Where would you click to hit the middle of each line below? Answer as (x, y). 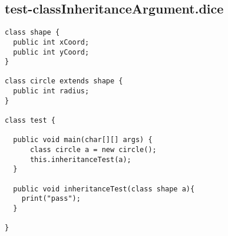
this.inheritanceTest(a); (80, 159)
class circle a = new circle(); (93, 150)
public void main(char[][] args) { (83, 140)
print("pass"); (51, 199)
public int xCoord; (51, 42)
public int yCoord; (51, 52)
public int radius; (51, 91)
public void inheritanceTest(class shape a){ (104, 189)
